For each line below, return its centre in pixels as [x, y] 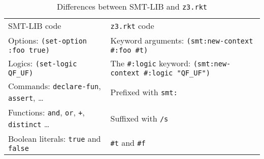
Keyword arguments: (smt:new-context [182, 40]
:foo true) [29, 50]
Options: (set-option [48, 40]
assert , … [26, 97]
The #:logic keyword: [151, 63]
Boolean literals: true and [55, 138]
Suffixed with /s [139, 118]
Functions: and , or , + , [46, 112]
